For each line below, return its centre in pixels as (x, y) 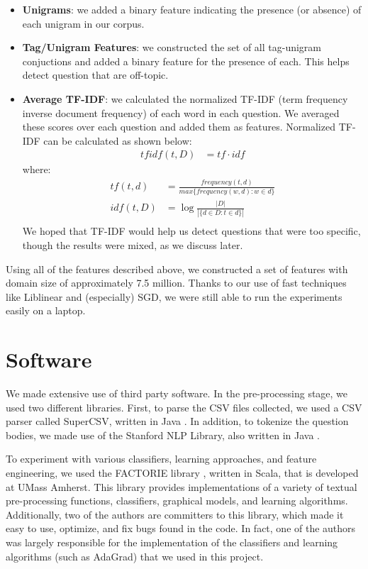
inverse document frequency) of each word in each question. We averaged (181, 112)
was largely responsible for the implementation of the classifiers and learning (172, 542)
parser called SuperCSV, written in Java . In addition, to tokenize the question (177, 421)
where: (37, 169)
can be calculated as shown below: (118, 140)
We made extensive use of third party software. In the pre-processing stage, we (177, 393)
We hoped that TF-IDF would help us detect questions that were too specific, (191, 231)
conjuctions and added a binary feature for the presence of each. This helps (186, 61)
